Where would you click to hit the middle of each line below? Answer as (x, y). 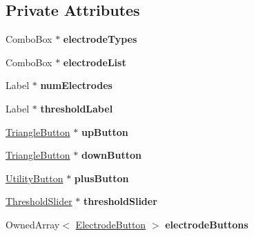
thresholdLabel (77, 108)
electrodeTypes (100, 39)
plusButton (101, 178)
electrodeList (95, 62)
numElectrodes (76, 85)
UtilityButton (35, 178)
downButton (111, 155)
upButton (105, 131)
